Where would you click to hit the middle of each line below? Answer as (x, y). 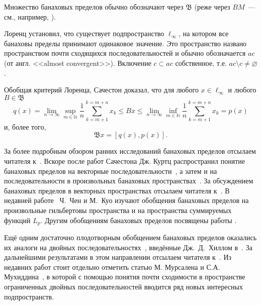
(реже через (212, 7)
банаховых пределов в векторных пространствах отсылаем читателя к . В (117, 190)
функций (17, 220)
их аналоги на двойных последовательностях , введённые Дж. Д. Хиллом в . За (128, 247)
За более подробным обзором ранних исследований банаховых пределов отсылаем (130, 151)
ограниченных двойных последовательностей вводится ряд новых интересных (123, 287)
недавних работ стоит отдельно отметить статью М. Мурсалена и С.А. (112, 267)
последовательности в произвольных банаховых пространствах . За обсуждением (129, 181)
